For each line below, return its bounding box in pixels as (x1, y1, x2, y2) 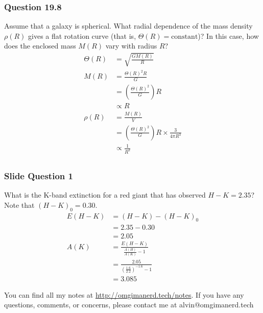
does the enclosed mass (4, 40, 76, 51)
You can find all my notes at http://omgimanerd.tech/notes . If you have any (4, 289, 244, 300)
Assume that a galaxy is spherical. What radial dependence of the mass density (4, 20, 253, 31)
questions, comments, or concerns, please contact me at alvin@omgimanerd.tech (4, 299, 254, 310)
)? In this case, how (198, 30, 259, 41)
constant (171, 33, 198, 40)
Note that (4, 199, 35, 210)
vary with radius (105, 40, 157, 51)
